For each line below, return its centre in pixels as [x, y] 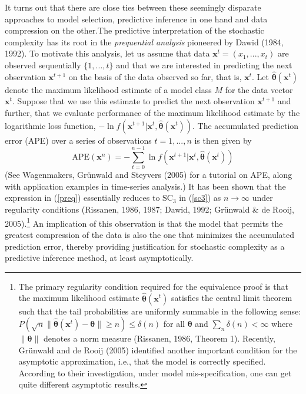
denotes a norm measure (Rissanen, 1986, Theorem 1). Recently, [159, 338]
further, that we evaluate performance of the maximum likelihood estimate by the [152, 112]
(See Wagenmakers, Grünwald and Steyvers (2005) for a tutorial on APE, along [149, 175]
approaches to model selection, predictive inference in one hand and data [136, 19]
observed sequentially [43, 64]
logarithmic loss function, [50, 125]
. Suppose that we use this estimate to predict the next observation [133, 101]
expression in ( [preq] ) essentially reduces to [82, 198]
